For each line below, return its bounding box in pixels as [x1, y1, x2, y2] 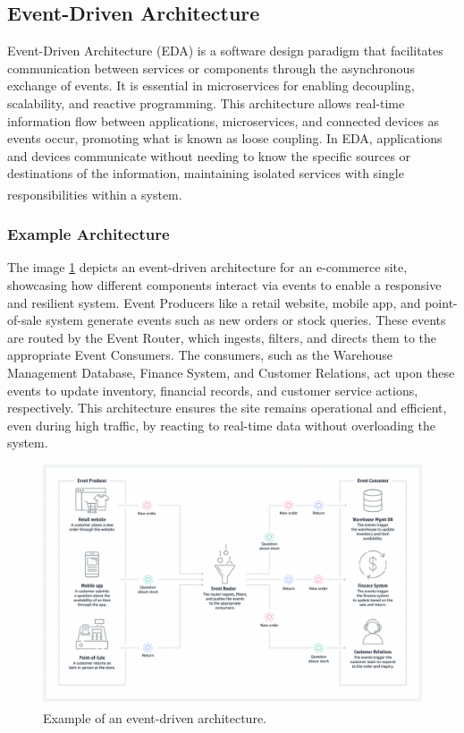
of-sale [7, 311, 42, 329]
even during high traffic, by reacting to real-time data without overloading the [7, 415, 435, 434]
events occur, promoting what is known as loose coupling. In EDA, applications [7, 129, 443, 148]
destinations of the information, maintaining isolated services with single [7, 164, 404, 183]
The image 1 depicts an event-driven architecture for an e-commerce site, [7, 258, 408, 277]
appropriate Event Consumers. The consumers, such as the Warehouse [7, 345, 393, 364]
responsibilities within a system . [7, 184, 182, 203]
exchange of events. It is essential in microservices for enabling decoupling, [7, 76, 415, 95]
